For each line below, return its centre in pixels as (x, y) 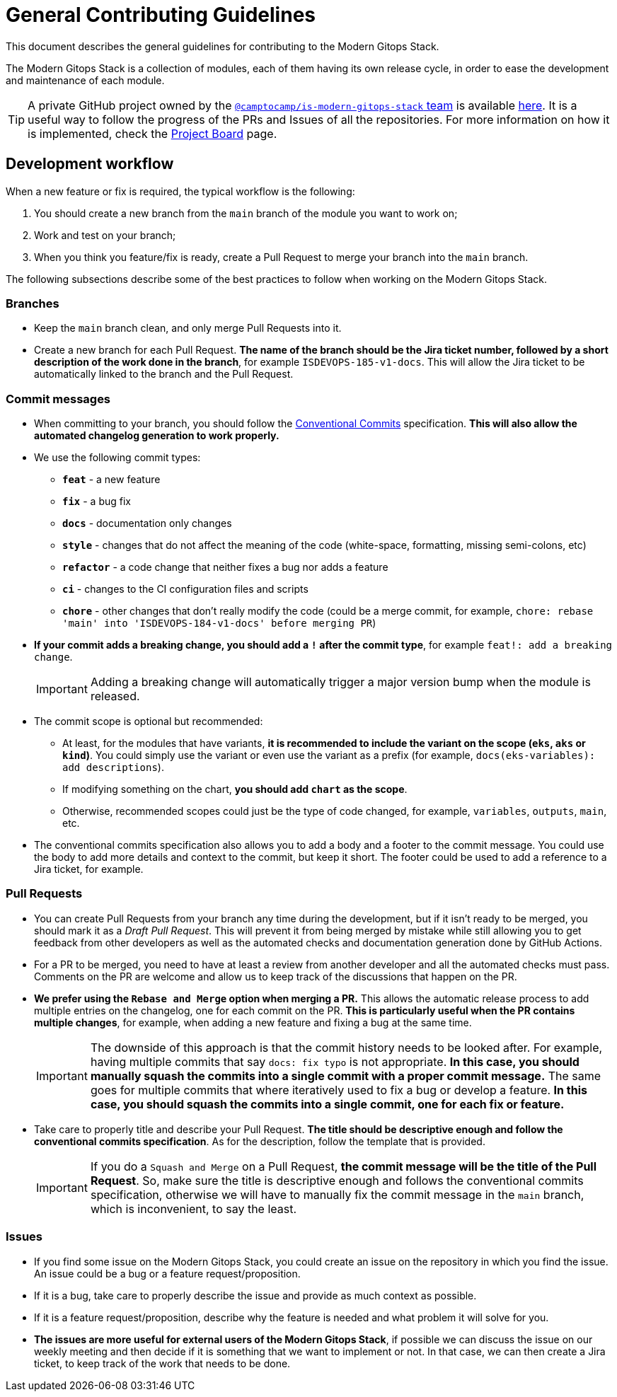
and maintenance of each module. (85, 80)
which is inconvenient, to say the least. (194, 1208)
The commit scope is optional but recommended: (149, 721)
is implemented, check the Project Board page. (152, 133)
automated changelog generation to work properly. (157, 436)
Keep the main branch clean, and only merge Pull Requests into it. (188, 328)
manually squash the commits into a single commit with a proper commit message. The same (346, 1076)
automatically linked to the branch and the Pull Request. (164, 374)
